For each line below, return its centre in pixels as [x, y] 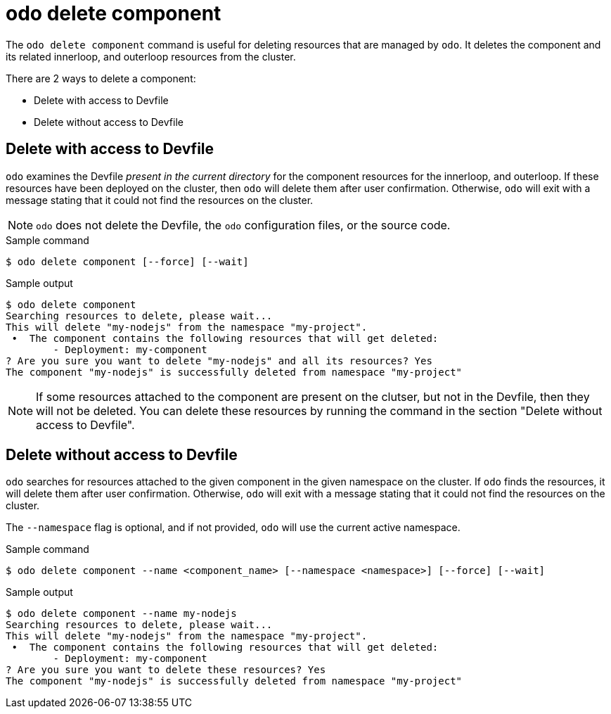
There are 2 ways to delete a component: [101, 78]
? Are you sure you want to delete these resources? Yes [166, 670]
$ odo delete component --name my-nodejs [121, 614]
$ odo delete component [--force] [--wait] [127, 261]
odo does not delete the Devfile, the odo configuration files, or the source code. [243, 225]
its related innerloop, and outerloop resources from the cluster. [151, 56]
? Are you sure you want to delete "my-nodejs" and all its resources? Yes [219, 361]
